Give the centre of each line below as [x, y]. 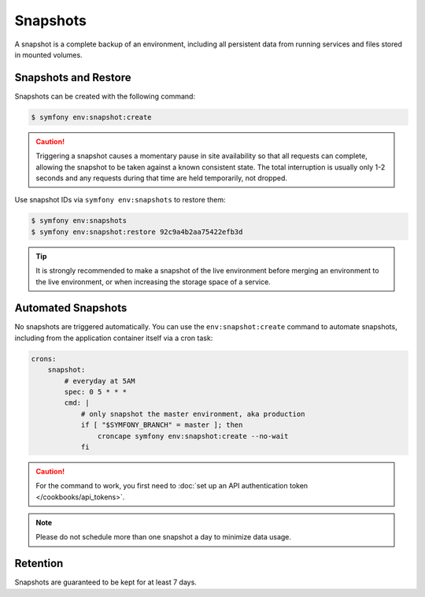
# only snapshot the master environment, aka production [193, 414]
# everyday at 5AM [100, 381]
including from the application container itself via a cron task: [114, 338]
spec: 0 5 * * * [96, 391]
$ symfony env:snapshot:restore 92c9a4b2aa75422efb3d [137, 232]
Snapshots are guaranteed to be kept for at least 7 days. [105, 582]
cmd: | [77, 403]
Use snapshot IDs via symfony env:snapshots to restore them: [120, 200]
